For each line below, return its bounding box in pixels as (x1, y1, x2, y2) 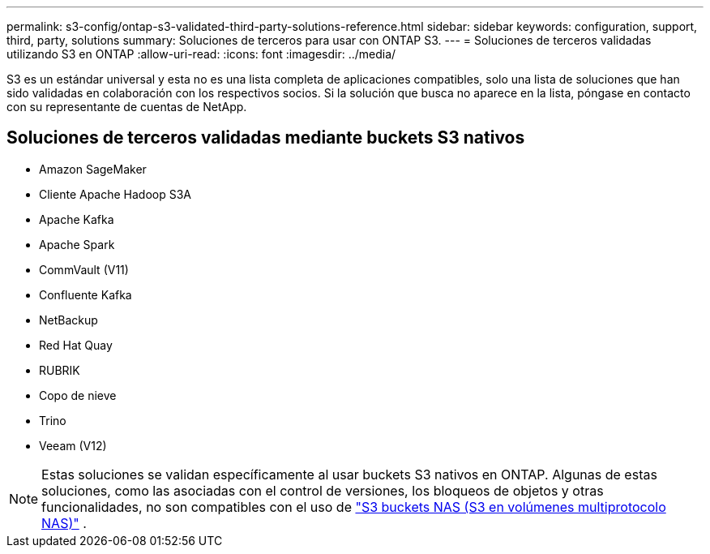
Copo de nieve (39, 388, 117, 402)
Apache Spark (39, 237, 115, 251)
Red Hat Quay (39, 337, 113, 352)
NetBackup (39, 312, 98, 327)
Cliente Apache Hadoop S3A (39, 187, 192, 201)
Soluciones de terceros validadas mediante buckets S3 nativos (6, 127, 525, 148)
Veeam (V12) (39, 438, 107, 453)
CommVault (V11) (39, 262, 129, 277)
